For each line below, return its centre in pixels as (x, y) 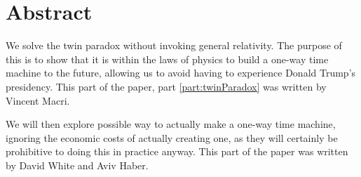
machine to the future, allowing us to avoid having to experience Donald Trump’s (181, 73)
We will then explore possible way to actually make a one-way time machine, (171, 124)
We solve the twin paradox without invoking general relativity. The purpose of (174, 45)
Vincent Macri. (38, 100)
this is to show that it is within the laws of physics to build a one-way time (167, 59)
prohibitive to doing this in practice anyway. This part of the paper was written (177, 151)
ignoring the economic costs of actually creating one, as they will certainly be (172, 137)
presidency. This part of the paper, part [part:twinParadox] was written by (166, 86)
